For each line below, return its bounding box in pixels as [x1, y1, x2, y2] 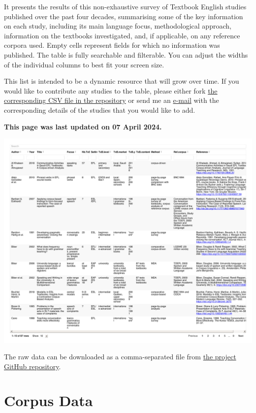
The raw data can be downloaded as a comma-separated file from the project [4, 351, 236, 362]
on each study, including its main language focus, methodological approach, [4, 21, 231, 31]
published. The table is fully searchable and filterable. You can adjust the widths [4, 49, 248, 60]
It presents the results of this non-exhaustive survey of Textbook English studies [4, 1, 247, 11]
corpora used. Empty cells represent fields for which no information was [4, 40, 220, 50]
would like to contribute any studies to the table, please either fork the [4, 85, 218, 95]
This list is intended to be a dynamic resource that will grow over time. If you [4, 76, 239, 86]
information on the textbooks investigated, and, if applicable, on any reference [4, 30, 240, 40]
